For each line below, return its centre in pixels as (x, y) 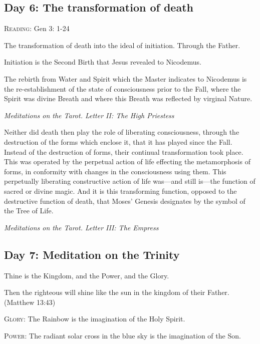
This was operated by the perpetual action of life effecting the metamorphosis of (127, 161)
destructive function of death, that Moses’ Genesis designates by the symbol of (125, 201)
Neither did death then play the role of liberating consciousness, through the (122, 132)
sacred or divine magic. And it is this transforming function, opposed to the (120, 191)
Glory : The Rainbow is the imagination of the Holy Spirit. (95, 319)
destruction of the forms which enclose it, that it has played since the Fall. (118, 141)
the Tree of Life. (29, 211)
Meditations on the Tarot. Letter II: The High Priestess (89, 115)
